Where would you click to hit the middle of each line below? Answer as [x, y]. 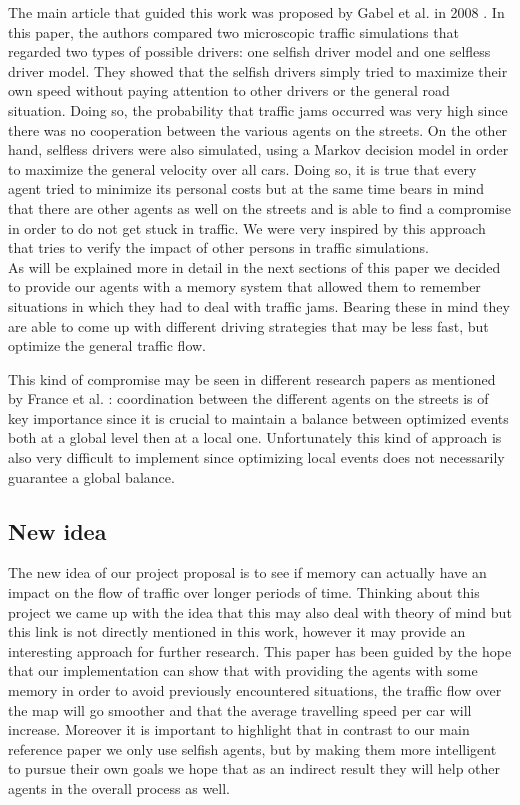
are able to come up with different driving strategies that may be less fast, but [248, 325]
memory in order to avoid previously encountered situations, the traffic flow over [255, 690]
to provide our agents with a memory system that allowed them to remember [244, 286]
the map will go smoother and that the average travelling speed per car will [240, 709]
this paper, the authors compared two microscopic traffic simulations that [233, 31]
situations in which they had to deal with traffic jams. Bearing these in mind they [259, 305]
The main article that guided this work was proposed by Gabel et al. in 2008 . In [256, 12]
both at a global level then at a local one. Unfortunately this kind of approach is [255, 437]
